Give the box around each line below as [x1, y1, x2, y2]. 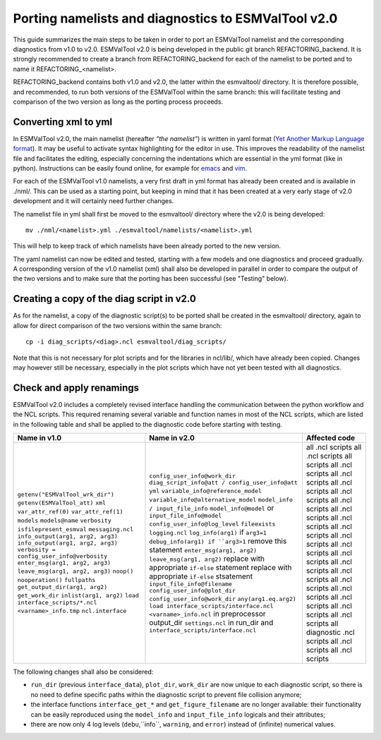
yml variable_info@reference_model [149, 487, 262, 495]
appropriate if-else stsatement [149, 571, 253, 581]
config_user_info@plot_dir [149, 586, 236, 594]
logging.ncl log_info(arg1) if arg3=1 [149, 527, 267, 537]
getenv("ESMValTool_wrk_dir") [17, 491, 114, 499]
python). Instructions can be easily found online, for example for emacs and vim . [13, 164, 247, 172]
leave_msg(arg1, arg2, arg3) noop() [17, 568, 134, 575]
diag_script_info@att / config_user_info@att [149, 478, 298, 486]
